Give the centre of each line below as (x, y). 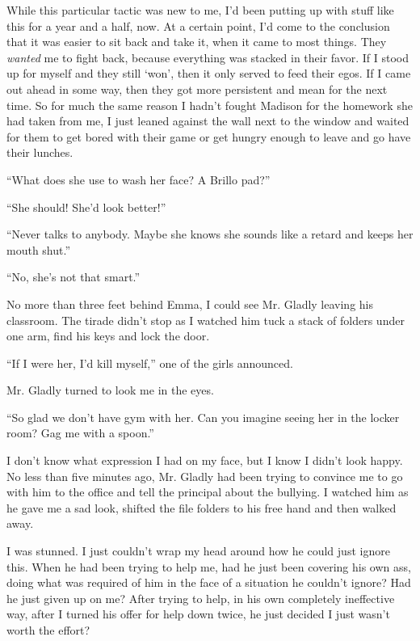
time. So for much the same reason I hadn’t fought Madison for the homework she (210, 105)
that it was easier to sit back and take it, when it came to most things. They (197, 42)
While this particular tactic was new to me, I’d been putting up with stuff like (200, 10)
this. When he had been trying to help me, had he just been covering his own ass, (209, 566)
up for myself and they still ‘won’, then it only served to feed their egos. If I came (209, 73)
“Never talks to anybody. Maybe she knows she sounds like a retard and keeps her (210, 234)
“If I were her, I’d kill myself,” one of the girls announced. (150, 363)
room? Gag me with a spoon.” (80, 433)
